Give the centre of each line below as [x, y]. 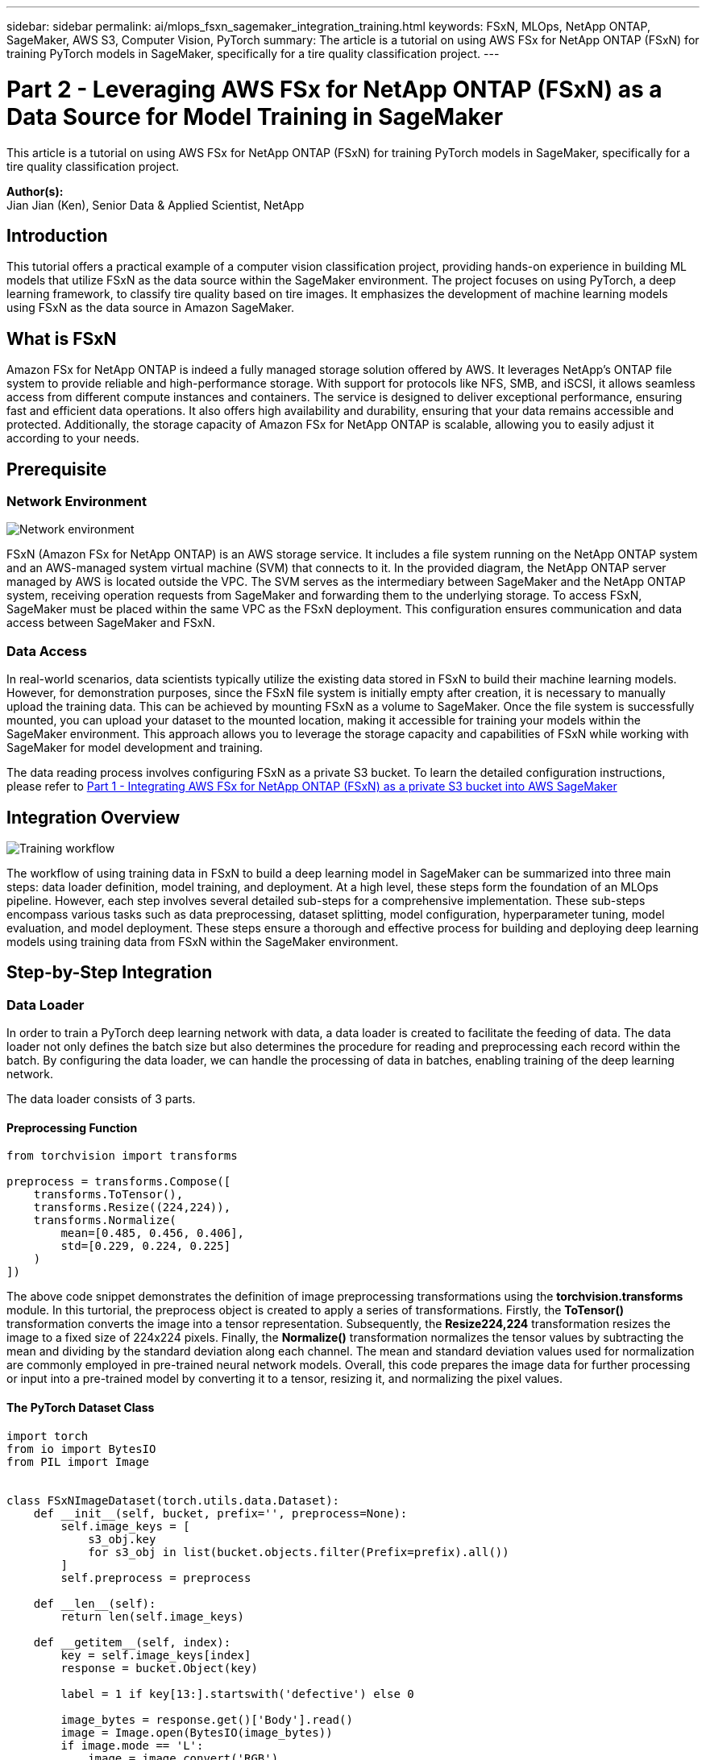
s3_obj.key [122, 1539]
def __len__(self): [95, 1603]
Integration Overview [93, 817]
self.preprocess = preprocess [156, 1577]
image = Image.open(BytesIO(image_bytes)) [197, 1732]
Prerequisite [57, 469]
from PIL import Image [78, 1461]
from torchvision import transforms [122, 1156]
